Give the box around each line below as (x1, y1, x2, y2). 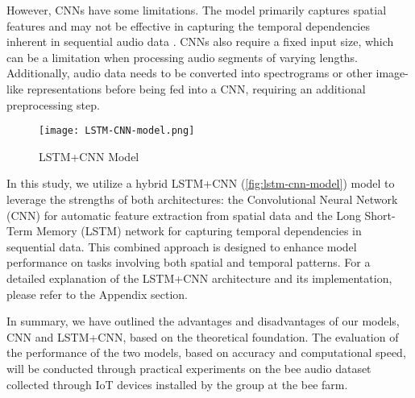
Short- (364, 206, 396, 223)
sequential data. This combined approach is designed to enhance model (6, 238, 357, 255)
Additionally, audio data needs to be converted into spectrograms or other (6, 64, 372, 81)
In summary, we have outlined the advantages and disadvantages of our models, (6, 313, 400, 330)
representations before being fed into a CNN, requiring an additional (27, 80, 366, 97)
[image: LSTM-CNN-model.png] (39, 125, 195, 137)
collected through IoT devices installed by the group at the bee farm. (6, 375, 348, 392)
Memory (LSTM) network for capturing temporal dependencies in (35, 222, 362, 239)
